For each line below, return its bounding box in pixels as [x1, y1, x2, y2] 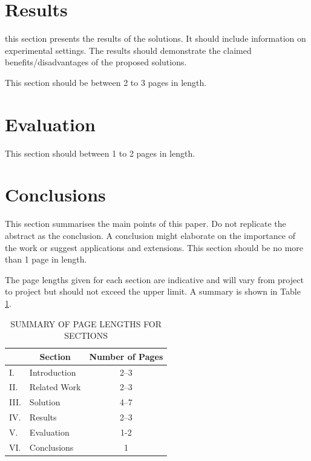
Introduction [29, 365, 76, 378]
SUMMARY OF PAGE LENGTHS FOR [10, 317, 162, 330]
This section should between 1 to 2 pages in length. [5, 146, 195, 159]
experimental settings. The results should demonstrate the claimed [5, 44, 252, 56]
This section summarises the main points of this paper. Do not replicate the [5, 217, 286, 230]
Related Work [29, 381, 81, 393]
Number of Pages [89, 350, 163, 362]
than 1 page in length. [5, 253, 87, 266]
